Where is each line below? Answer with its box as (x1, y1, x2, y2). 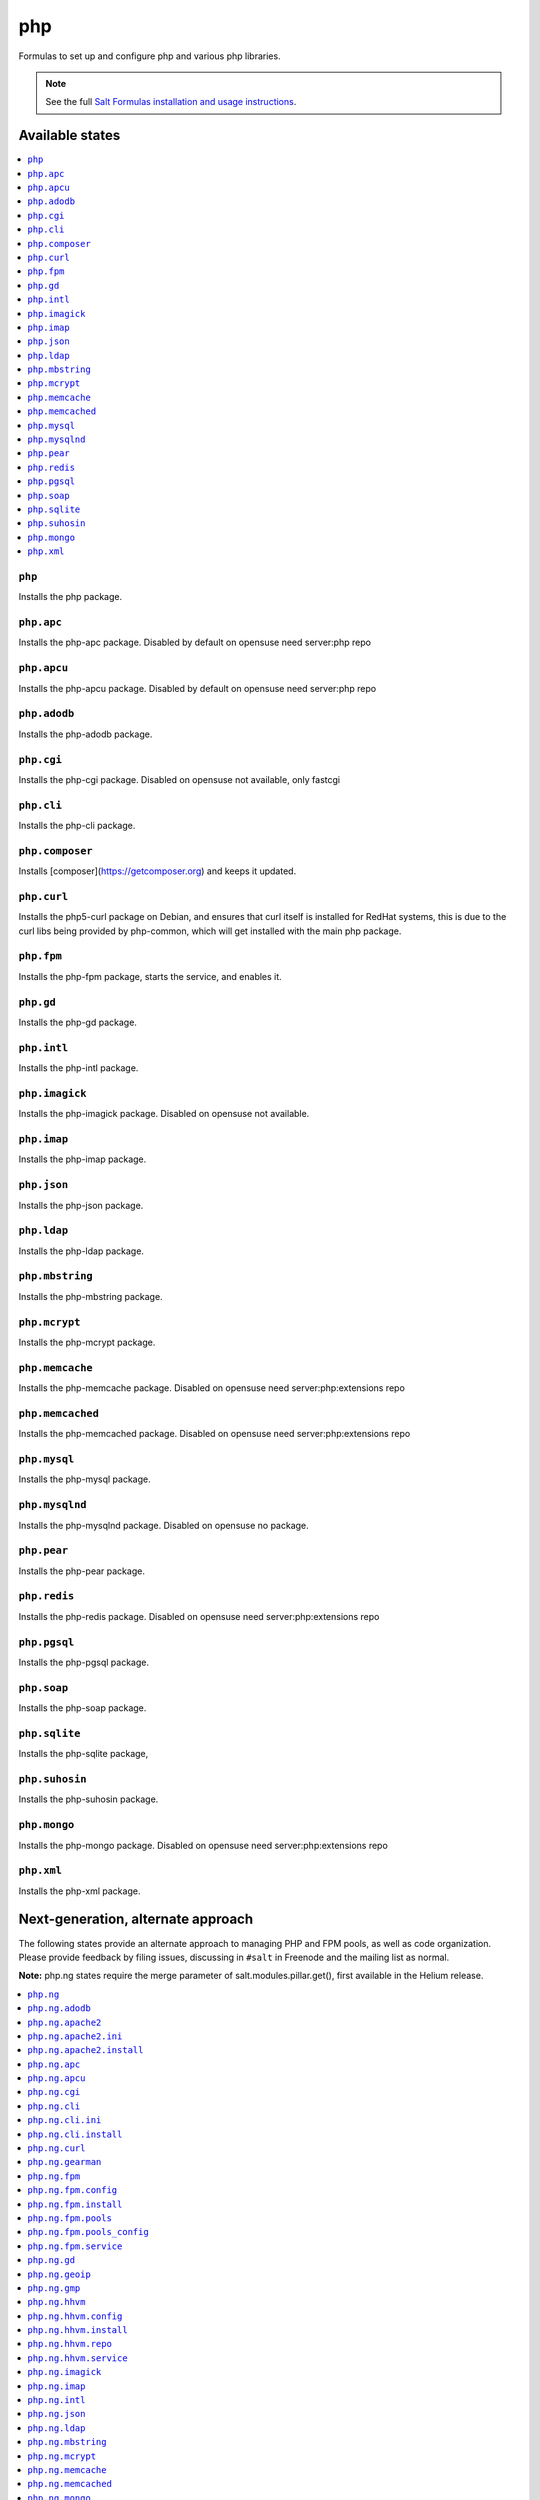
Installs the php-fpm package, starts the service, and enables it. (18, 970, 282, 982)
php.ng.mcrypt (27, 2450, 97, 2462)
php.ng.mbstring (27, 2436, 107, 2448)
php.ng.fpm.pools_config (27, 2226, 149, 2238)
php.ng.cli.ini (27, 2115, 102, 2126)
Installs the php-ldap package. (18, 1245, 145, 1257)
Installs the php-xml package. (18, 1885, 141, 1897)
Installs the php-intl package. (18, 1062, 139, 1074)
